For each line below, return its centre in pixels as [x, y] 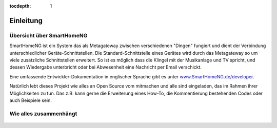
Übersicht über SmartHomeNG [48, 35]
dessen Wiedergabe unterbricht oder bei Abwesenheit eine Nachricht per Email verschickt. [106, 67]
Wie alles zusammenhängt [43, 114]
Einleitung [26, 20]
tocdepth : [20, 6]
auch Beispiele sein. [31, 100]
